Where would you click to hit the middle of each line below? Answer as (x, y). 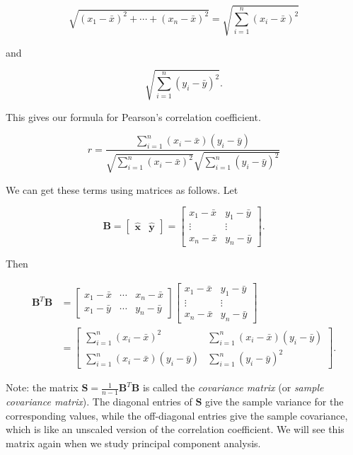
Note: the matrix (42, 387)
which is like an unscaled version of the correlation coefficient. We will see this (175, 429)
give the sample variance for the (274, 402)
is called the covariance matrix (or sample (233, 387)
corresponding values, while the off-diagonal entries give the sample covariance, (177, 415)
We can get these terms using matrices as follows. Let (122, 189)
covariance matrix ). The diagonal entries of (99, 402)
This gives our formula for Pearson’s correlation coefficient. (133, 116)
